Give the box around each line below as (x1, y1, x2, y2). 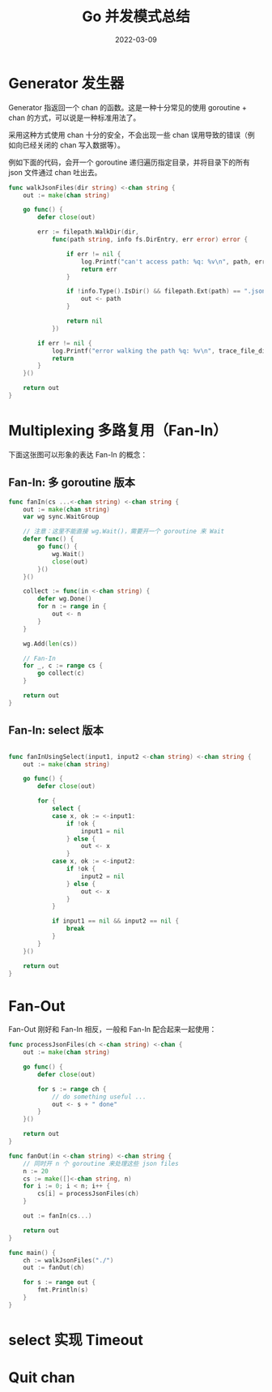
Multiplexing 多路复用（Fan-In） (8, 422, 228, 440)
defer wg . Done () (37, 595, 92, 603)
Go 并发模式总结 (82, 7, 190, 26)
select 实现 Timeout (8, 1331, 143, 1349)
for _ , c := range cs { (23, 662, 104, 670)
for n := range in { (37, 602, 107, 610)
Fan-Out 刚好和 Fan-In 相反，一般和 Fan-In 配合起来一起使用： (8, 1025, 217, 1034)
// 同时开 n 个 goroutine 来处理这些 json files (23, 1159, 180, 1167)
